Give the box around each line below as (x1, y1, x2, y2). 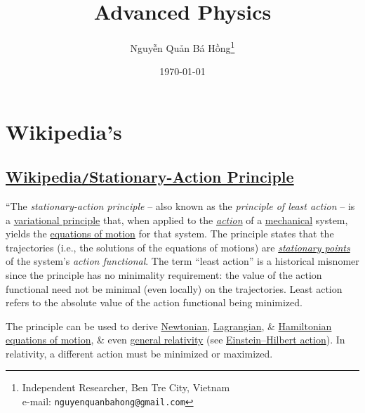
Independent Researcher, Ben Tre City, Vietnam (22, 380, 230, 395)
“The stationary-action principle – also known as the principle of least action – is (6, 198, 355, 213)
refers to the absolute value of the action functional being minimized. (6, 295, 303, 310)
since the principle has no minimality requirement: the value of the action (6, 267, 322, 282)
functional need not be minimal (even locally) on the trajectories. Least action (6, 281, 343, 296)
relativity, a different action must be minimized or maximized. (6, 346, 273, 360)
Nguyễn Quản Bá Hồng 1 (130, 39, 235, 55)
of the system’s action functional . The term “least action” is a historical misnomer (6, 254, 359, 268)
